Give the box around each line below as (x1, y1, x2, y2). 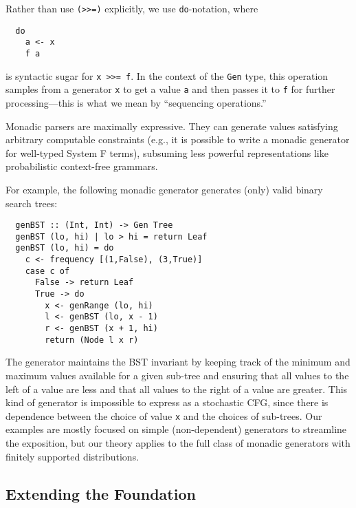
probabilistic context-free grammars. (5, 159, 158, 173)
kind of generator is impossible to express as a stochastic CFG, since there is (5, 395, 329, 410)
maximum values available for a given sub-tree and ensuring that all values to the (5, 368, 349, 382)
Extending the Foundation (5, 483, 196, 504)
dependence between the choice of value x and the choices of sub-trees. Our (5, 408, 322, 423)
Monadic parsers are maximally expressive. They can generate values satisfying (5, 118, 338, 133)
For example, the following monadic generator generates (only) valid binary (5, 182, 323, 196)
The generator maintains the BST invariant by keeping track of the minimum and (5, 354, 351, 369)
